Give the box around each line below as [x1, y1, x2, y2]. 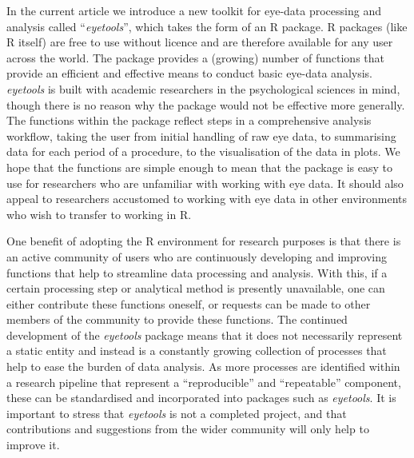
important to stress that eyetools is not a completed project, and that [6, 404, 347, 421]
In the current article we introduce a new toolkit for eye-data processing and [6, 2, 381, 18]
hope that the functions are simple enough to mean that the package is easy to [6, 158, 392, 175]
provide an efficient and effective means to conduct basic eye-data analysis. [6, 65, 373, 82]
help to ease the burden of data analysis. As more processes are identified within [6, 358, 400, 375]
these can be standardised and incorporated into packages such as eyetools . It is [6, 389, 396, 406]
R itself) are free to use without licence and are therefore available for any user [6, 34, 393, 50]
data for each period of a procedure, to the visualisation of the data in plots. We [6, 143, 400, 160]
